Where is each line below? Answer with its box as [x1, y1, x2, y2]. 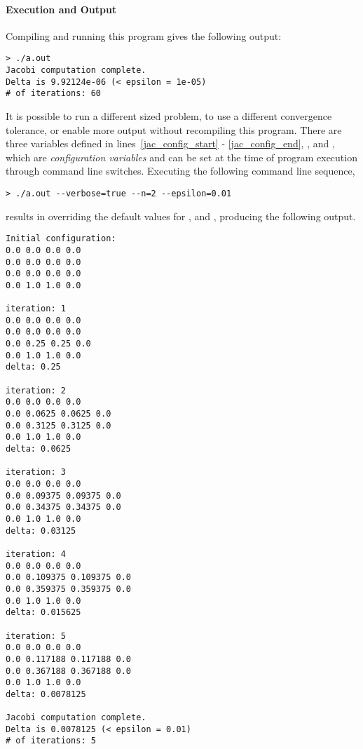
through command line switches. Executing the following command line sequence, [6, 163, 355, 178]
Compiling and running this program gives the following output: [6, 28, 282, 43]
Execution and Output [6, 1, 117, 16]
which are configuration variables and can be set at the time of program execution [6, 149, 357, 164]
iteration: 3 [6, 467, 66, 478]
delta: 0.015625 [6, 607, 81, 618]
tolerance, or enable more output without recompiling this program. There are [6, 122, 342, 137]
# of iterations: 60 [6, 88, 102, 99]
